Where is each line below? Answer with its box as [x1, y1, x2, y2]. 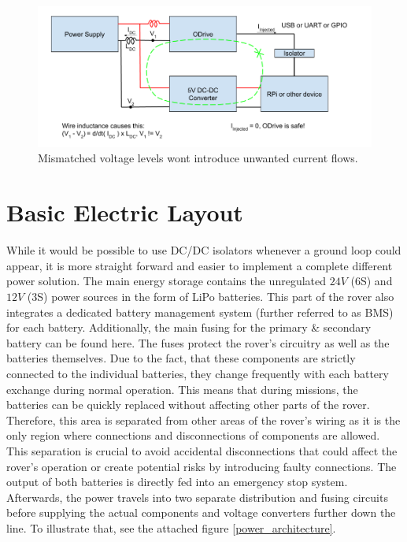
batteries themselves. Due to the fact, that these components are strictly [6, 350, 356, 366]
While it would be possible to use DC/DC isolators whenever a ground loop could [6, 242, 401, 258]
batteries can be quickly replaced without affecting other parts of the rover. [6, 396, 370, 413]
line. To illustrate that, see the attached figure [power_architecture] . [6, 519, 336, 536]
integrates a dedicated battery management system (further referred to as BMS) [6, 303, 394, 320]
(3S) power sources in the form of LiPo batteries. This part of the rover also [27, 288, 394, 304]
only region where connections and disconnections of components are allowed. [6, 427, 380, 444]
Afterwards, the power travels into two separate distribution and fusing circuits [6, 488, 388, 505]
